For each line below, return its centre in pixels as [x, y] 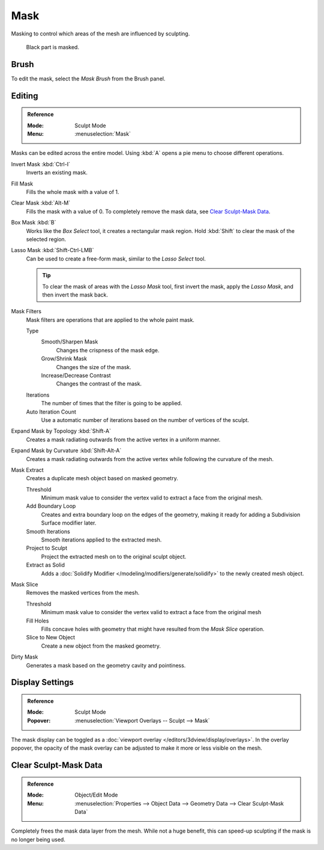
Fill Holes [37, 621]
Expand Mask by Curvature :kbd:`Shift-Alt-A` [66, 451]
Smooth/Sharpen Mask [70, 342]
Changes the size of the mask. [94, 367]
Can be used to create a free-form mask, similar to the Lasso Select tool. [116, 259]
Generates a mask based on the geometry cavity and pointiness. [106, 665]
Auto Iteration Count [51, 412]
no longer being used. [38, 839]
